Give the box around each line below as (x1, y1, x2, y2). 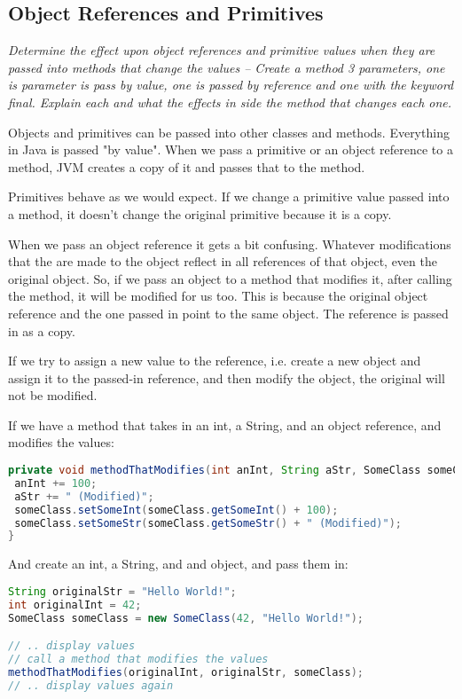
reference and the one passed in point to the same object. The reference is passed (8, 303, 449, 322)
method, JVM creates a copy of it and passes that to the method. (8, 157, 365, 176)
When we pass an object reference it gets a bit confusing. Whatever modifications (8, 234, 451, 253)
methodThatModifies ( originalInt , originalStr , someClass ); (8, 665, 364, 679)
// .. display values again (8, 679, 174, 692)
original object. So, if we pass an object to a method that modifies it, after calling (8, 269, 452, 287)
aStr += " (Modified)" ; (14, 490, 154, 503)
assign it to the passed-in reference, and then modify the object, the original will (8, 368, 445, 387)
